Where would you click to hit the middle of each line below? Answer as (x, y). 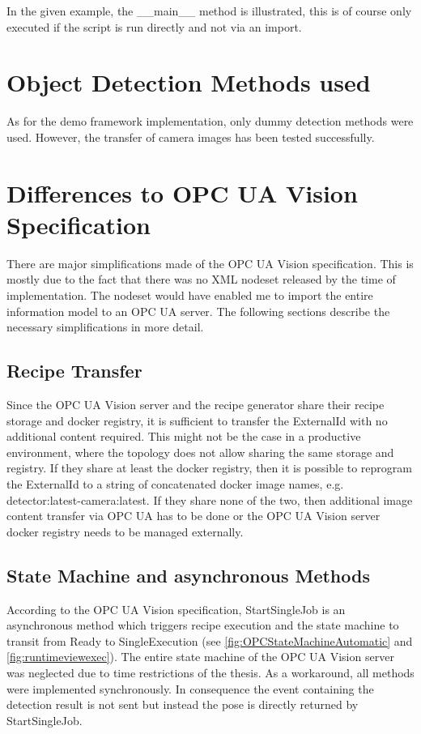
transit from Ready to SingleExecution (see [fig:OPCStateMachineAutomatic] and (210, 640)
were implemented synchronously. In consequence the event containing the (190, 688)
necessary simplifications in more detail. (105, 327)
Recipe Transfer (74, 371)
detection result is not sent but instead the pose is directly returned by (183, 704)
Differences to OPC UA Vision (182, 192)
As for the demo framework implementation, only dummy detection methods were (210, 121)
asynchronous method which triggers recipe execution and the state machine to (203, 625)
